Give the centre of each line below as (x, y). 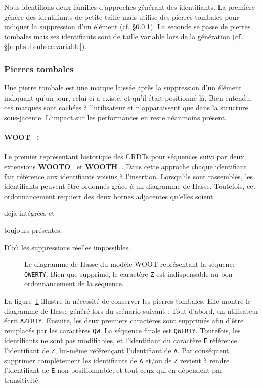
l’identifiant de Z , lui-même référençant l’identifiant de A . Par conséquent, (118, 350)
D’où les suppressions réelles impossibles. (67, 247)
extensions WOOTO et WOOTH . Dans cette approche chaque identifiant (125, 166)
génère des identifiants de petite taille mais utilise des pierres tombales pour (122, 16)
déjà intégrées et (29, 213)
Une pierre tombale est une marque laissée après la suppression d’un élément (123, 88)
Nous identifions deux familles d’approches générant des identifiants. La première (129, 7)
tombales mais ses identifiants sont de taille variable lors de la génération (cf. (123, 36)
